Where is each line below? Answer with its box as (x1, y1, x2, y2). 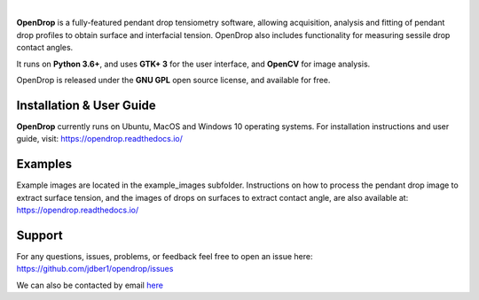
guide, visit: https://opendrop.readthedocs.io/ (16, 134, 184, 144)
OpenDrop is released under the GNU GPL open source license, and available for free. (16, 74, 331, 85)
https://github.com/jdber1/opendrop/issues (16, 264, 174, 274)
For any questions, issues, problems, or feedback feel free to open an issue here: (16, 250, 313, 261)
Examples (16, 157, 73, 172)
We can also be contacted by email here (16, 280, 164, 290)
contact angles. (16, 42, 74, 53)
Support (16, 227, 63, 242)
